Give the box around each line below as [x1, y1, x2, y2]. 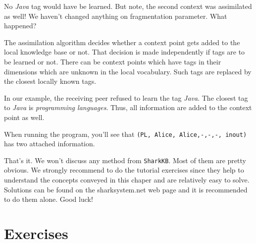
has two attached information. [4, 138, 95, 149]
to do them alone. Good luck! [4, 194, 93, 204]
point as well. [4, 112, 45, 122]
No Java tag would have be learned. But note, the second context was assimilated [4, 1, 252, 11]
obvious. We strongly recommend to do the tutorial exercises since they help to [4, 165, 244, 175]
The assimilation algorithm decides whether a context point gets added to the [4, 37, 240, 47]
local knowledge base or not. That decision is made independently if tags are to [4, 47, 245, 57]
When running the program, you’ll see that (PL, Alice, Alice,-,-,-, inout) [4, 128, 247, 139]
